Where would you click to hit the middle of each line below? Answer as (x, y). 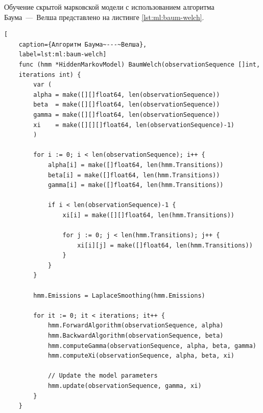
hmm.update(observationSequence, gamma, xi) (125, 386)
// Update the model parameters (103, 376)
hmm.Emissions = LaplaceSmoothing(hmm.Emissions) (119, 295)
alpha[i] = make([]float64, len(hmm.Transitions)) (136, 165)
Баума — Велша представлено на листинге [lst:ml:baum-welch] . (104, 17)
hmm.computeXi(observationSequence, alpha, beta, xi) (141, 356)
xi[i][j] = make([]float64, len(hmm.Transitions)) (165, 245)
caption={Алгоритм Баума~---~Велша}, (83, 44)
